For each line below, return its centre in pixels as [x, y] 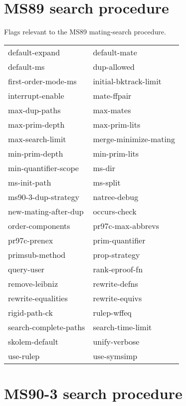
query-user [26, 269]
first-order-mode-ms [42, 81]
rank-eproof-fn [118, 269]
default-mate [115, 52]
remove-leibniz [33, 283]
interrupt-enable [36, 95]
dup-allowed [114, 66]
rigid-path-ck [30, 312]
